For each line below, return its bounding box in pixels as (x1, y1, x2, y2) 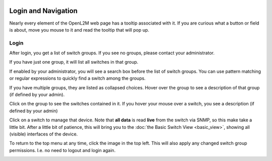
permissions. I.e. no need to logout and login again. (9, 147, 116, 153)
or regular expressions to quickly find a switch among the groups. (9, 75, 146, 81)
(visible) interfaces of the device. (9, 131, 78, 137)
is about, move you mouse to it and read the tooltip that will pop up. (9, 27, 150, 33)
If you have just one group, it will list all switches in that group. (9, 59, 139, 65)
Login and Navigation (9, 7, 78, 15)
